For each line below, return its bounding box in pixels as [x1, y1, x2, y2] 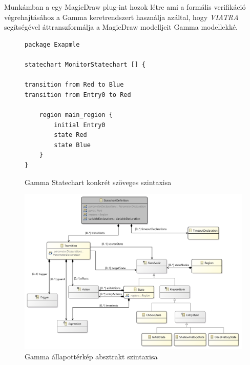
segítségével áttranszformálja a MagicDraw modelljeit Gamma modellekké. [4, 22, 238, 32]
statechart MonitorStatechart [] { [25, 60, 146, 68]
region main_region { [39, 111, 113, 118]
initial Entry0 [54, 121, 106, 129]
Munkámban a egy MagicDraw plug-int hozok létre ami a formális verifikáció [4, 2, 246, 12]
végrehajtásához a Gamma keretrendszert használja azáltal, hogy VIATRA [4, 11, 239, 22]
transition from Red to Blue [25, 81, 124, 89]
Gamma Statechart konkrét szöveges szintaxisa [25, 176, 172, 187]
